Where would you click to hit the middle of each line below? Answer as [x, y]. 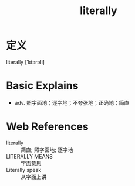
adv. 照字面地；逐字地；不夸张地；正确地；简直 [72, 102]
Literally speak [24, 170]
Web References [48, 127]
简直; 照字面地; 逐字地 [47, 150]
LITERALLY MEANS [29, 156]
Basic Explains [42, 86]
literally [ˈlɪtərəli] [26, 62]
